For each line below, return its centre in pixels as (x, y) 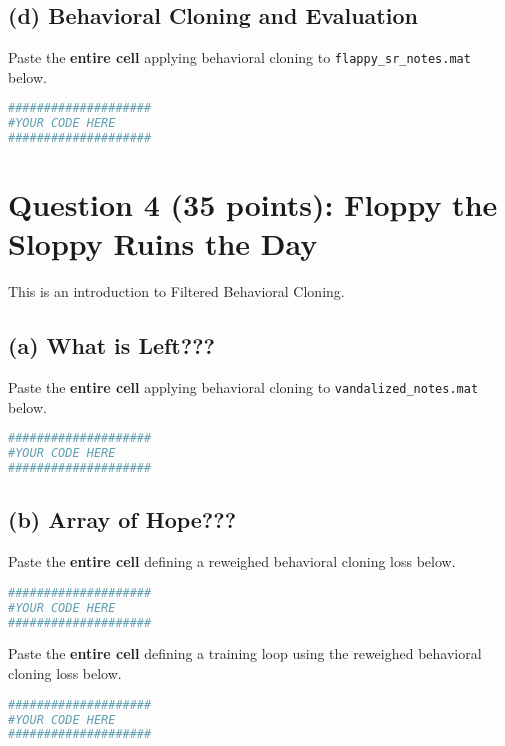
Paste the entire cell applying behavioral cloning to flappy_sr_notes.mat (239, 57)
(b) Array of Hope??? (122, 519)
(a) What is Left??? (111, 345)
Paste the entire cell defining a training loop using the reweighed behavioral (245, 653)
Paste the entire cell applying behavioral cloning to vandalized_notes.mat (243, 387)
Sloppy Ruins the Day (163, 243)
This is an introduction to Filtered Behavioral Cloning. (176, 291)
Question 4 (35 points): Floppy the (253, 204)
